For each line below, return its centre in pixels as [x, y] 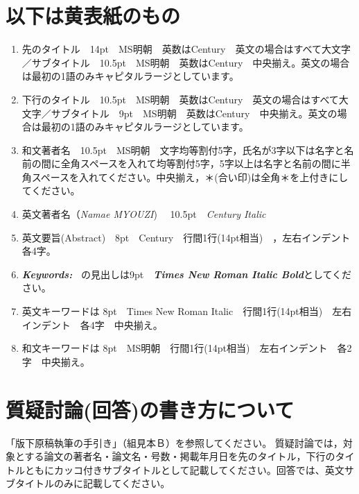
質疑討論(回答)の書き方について [150, 409]
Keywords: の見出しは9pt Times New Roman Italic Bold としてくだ [187, 274]
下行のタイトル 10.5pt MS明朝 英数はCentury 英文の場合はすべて [180, 99]
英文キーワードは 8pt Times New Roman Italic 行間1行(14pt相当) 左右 [187, 311]
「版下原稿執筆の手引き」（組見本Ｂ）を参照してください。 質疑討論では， [174, 442]
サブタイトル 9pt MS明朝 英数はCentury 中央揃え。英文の [194, 113]
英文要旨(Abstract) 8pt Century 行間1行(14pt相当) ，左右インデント [186, 237]
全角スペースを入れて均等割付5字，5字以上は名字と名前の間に [201, 163]
